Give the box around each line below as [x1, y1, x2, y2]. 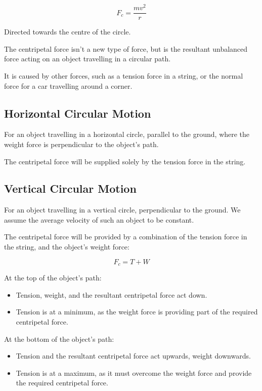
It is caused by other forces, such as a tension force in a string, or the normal [4, 70, 243, 81]
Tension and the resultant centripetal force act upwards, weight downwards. [16, 350, 251, 361]
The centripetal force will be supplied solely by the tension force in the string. [4, 156, 246, 166]
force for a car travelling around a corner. [4, 80, 133, 91]
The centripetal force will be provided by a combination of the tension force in [4, 231, 247, 242]
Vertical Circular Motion [4, 181, 137, 196]
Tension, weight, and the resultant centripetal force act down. [16, 289, 207, 300]
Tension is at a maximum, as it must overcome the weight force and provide [16, 367, 252, 378]
